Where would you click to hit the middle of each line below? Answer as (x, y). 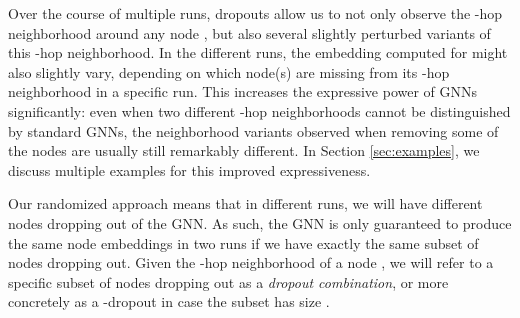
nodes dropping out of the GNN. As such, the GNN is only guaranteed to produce (260, 222)
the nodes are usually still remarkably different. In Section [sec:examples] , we (244, 150)
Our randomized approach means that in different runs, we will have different (245, 203)
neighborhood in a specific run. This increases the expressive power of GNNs (243, 91)
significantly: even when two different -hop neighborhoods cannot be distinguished (259, 110)
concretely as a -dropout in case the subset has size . (169, 301)
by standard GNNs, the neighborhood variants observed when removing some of (253, 130)
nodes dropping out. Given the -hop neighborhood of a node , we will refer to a (251, 262)
